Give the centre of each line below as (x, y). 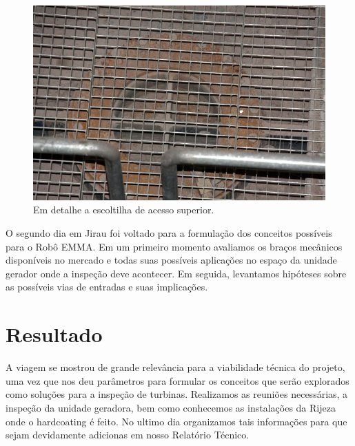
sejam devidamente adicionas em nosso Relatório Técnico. (128, 435)
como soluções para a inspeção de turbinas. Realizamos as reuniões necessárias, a (177, 394)
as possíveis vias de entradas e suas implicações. (107, 287)
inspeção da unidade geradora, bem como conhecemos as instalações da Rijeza (171, 407)
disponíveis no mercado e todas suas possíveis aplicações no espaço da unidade (171, 260)
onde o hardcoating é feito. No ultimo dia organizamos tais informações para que (176, 421)
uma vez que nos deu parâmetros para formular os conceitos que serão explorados (177, 380)
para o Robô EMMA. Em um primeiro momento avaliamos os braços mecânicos (174, 246)
